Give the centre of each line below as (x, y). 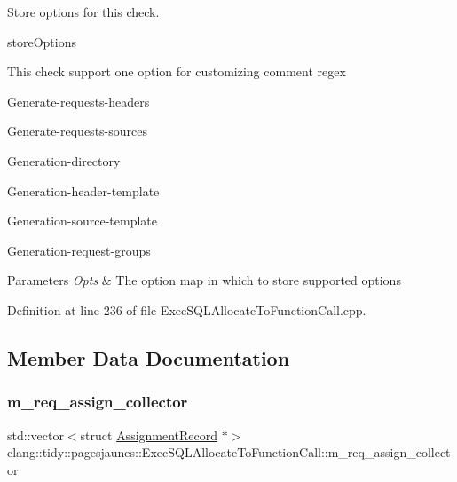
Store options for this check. (83, 12)
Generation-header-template (83, 190)
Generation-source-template (83, 221)
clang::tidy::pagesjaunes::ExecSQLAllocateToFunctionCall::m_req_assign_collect (229, 452)
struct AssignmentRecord (149, 435)
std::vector (35, 435)
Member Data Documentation (149, 357)
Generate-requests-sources (77, 131)
